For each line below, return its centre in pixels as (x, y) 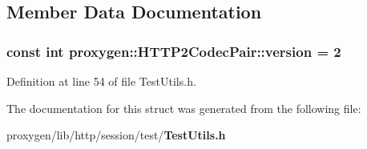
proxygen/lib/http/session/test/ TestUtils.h (116, 135)
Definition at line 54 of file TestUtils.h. (101, 81)
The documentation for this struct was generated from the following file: (184, 108)
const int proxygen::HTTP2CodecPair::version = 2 (174, 51)
